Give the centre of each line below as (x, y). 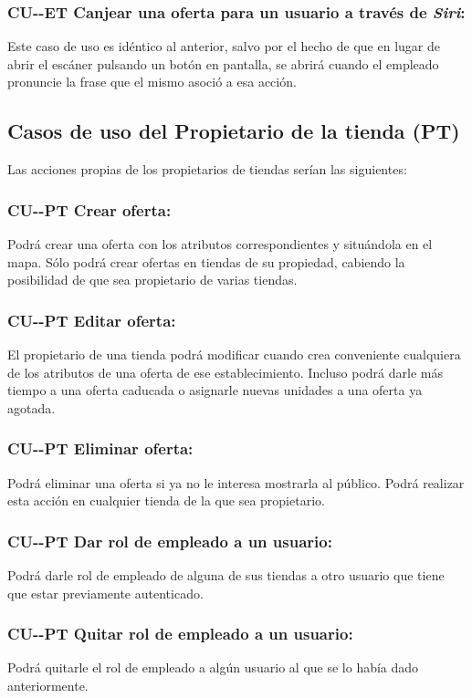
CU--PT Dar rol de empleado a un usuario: (170, 541)
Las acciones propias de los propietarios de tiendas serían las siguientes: (207, 169)
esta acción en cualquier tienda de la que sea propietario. (166, 500)
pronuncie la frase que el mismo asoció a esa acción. (152, 82)
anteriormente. (48, 686)
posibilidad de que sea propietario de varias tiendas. (152, 280)
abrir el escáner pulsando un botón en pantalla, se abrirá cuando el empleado (223, 63)
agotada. (31, 407)
